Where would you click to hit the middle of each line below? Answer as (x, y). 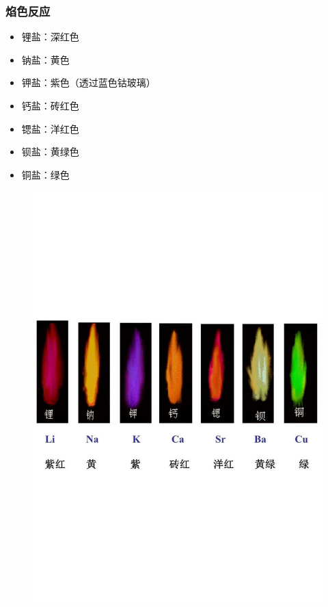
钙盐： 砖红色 (50, 105)
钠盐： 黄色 (45, 59)
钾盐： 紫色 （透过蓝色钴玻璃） (88, 82)
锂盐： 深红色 (50, 37)
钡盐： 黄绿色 (50, 152)
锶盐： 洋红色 (50, 128)
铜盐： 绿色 (45, 174)
